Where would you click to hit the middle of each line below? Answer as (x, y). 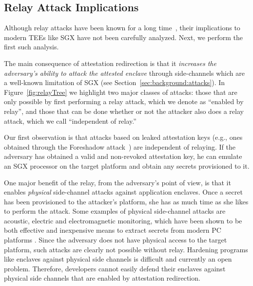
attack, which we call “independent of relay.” (70, 121)
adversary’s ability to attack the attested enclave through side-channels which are (124, 73)
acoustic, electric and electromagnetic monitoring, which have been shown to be (123, 220)
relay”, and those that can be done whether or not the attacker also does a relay (124, 111)
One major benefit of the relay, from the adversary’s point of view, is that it (117, 182)
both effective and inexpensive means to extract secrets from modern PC (113, 230)
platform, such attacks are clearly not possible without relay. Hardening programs (126, 249)
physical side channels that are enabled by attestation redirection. (102, 278)
